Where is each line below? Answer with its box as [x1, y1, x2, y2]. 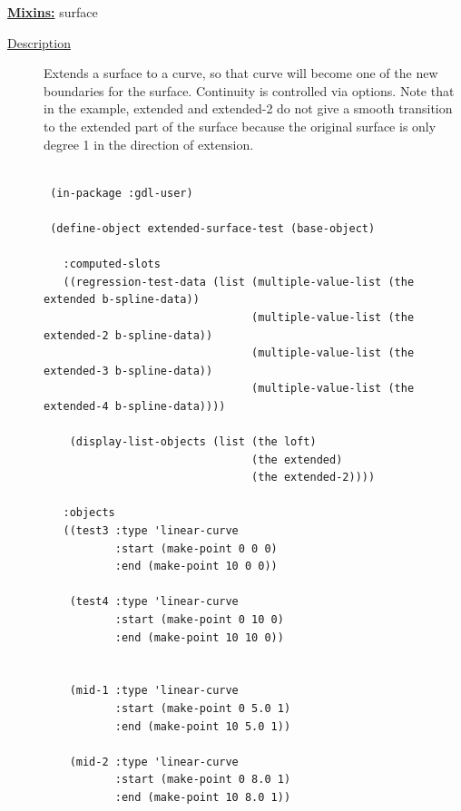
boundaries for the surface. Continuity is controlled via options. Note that [44, 81, 455, 100]
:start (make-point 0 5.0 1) [114, 701, 291, 715]
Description [7, 33, 71, 52]
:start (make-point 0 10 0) [114, 613, 284, 626]
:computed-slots [63, 258, 161, 271]
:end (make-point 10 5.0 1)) [114, 719, 291, 733]
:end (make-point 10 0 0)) [114, 560, 278, 573]
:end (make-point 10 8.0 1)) [114, 790, 291, 804]
